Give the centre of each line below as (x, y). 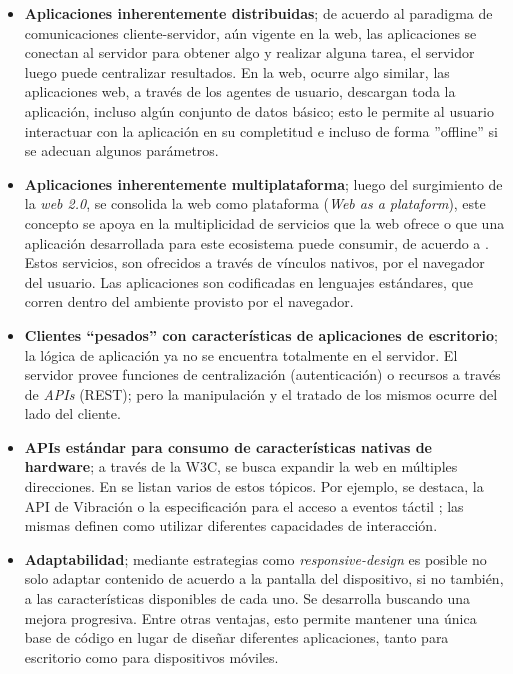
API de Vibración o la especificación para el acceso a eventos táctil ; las (244, 505)
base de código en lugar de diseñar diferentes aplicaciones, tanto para (236, 637)
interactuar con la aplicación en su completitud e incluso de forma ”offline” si (261, 130)
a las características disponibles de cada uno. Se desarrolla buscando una (247, 598)
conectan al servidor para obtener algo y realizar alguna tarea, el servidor (249, 52)
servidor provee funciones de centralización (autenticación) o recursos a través (262, 374)
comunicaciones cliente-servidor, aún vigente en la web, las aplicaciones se (250, 32)
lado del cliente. (72, 413)
